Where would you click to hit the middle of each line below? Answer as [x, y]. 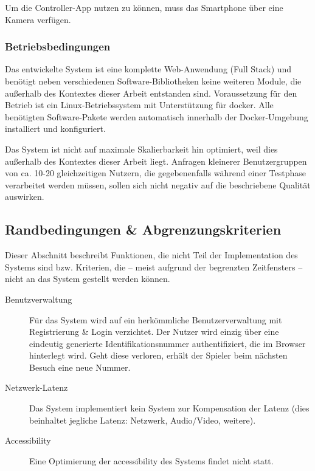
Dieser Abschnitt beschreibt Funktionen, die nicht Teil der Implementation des [151, 255]
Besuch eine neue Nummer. [80, 367]
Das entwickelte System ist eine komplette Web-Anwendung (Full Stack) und [148, 69]
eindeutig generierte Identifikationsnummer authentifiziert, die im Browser [168, 343]
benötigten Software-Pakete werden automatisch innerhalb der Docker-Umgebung [157, 116]
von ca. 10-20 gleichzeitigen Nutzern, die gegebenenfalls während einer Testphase [155, 173]
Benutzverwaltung [39, 299]
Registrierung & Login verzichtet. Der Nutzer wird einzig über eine [154, 332]
